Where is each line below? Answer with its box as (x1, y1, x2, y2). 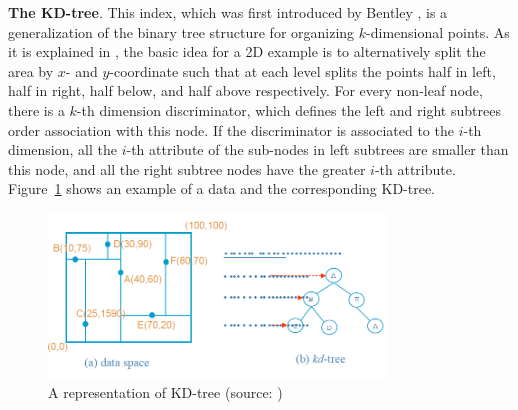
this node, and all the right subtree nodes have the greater (8, 158, 366, 179)
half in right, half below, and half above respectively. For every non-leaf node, (8, 80, 483, 101)
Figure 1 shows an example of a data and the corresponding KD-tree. (8, 178, 436, 199)
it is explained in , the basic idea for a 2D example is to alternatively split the (8, 41, 486, 62)
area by (8, 60, 54, 81)
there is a (8, 99, 65, 120)
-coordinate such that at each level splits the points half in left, (109, 60, 496, 81)
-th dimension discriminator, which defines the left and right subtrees (76, 99, 501, 120)
